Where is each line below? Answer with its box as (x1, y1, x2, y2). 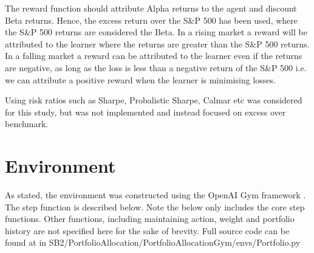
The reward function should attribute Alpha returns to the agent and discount (5, 2, 297, 14)
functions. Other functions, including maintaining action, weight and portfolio (5, 212, 295, 225)
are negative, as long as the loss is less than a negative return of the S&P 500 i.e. (5, 61, 307, 74)
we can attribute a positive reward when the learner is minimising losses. (5, 73, 276, 86)
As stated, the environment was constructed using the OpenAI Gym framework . (5, 189, 306, 201)
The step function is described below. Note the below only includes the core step (5, 200, 305, 213)
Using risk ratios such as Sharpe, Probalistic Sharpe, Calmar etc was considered (5, 94, 302, 106)
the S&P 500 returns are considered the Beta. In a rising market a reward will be (5, 26, 307, 38)
